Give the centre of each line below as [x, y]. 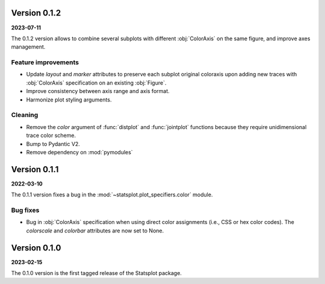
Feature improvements [45, 62]
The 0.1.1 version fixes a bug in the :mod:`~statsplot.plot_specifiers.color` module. [112, 195]
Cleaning [25, 115]
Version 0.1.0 [36, 248]
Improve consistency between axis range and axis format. [98, 91]
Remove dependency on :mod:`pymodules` [79, 152]
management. [28, 47]
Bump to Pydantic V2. [53, 144]
